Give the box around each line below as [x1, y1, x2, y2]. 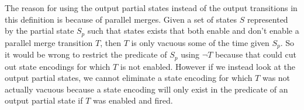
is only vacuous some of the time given [131, 36, 270, 48]
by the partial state [5, 24, 74, 37]
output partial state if [5, 94, 83, 107]
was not [262, 72, 291, 84]
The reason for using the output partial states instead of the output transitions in [5, 2, 298, 13]
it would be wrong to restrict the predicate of [5, 48, 167, 61]
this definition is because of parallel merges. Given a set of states [5, 13, 237, 25]
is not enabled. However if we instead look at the [120, 60, 295, 72]
